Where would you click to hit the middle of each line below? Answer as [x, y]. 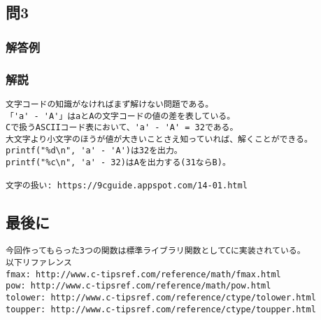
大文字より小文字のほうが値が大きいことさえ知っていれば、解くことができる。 [159, 139]
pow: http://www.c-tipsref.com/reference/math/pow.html [138, 286]
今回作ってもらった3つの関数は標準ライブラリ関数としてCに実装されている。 [156, 251]
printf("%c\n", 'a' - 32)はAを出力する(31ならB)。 [118, 163]
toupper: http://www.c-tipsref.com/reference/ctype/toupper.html [161, 309]
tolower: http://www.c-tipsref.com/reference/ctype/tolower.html [161, 297]
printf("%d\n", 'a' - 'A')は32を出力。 [94, 151]
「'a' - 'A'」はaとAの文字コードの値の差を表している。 [121, 116]
